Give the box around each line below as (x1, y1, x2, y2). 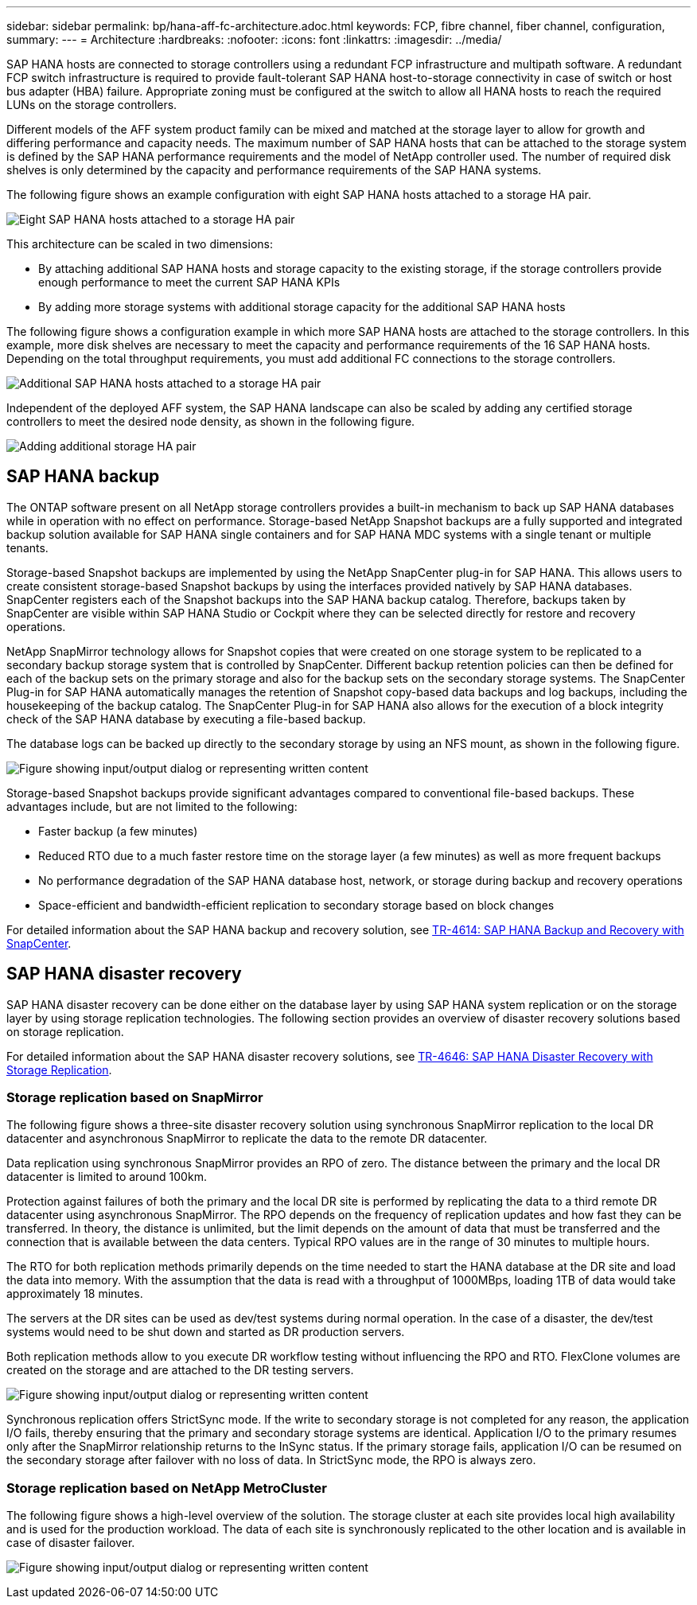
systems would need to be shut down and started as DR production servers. (6, 1325, 405, 1339)
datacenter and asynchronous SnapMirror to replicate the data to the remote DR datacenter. (6, 1132, 488, 1146)
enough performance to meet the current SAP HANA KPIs (38, 275, 341, 289)
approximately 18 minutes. (6, 1287, 143, 1301)
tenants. (6, 540, 49, 555)
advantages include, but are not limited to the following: (6, 799, 298, 813)
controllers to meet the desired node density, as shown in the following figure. (6, 415, 415, 428)
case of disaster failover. (6, 1536, 135, 1550)
